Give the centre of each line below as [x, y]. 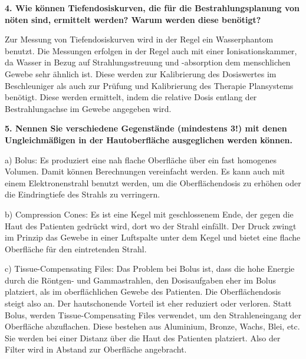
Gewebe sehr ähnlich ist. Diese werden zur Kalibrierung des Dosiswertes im [141, 73]
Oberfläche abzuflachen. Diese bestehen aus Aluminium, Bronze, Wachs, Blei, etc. [152, 326]
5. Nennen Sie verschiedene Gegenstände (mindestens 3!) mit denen [146, 128]
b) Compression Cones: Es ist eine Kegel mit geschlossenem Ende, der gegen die [149, 214]
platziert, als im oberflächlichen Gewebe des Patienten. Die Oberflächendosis [143, 292]
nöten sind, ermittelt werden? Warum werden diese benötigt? [133, 19]
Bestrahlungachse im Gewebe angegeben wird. [88, 108]
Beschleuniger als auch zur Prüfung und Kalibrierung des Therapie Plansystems [149, 85]
